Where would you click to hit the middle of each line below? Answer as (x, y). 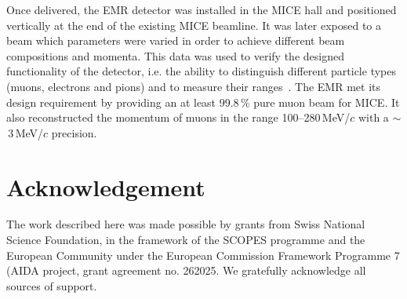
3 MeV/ (26, 132)
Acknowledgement (106, 186)
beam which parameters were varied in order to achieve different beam (176, 40)
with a (373, 117)
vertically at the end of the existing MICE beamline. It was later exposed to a (194, 25)
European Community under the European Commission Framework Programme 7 (203, 255)
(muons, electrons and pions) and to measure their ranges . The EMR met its (193, 86)
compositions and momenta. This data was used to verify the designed (175, 55)
